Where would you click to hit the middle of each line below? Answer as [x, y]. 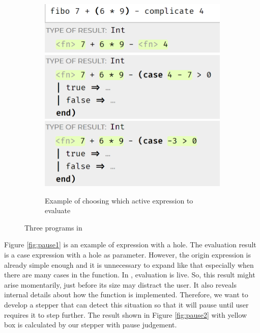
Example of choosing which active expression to [119, 200]
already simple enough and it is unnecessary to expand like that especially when [129, 264]
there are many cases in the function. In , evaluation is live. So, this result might [130, 275]
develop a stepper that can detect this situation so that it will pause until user [126, 304]
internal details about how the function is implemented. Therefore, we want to [126, 294]
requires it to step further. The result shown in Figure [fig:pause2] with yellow [126, 314]
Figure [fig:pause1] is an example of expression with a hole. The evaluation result [130, 245]
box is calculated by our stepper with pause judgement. [91, 325]
